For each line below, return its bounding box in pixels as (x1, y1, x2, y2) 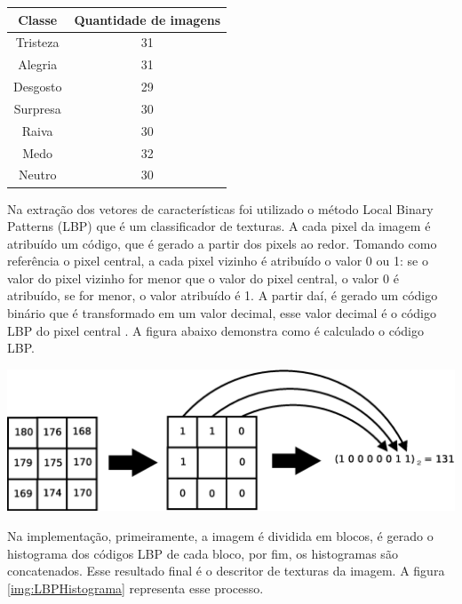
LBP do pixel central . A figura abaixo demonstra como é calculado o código (7, 321, 424, 339)
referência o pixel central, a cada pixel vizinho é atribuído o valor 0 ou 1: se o (7, 251, 428, 270)
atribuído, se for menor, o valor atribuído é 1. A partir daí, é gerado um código (7, 286, 438, 305)
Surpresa (13, 99, 61, 117)
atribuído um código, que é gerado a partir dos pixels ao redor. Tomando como (7, 234, 437, 252)
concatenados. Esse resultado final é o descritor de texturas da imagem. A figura (7, 561, 445, 580)
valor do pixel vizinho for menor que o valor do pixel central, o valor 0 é (7, 268, 399, 287)
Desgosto (13, 77, 62, 96)
